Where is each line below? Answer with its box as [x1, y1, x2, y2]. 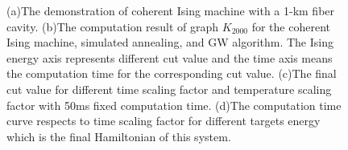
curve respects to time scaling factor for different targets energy [6, 112, 321, 129]
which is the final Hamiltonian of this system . [6, 128, 231, 144]
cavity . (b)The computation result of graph [6, 18, 219, 34]
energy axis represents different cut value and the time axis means [6, 49, 333, 66]
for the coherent [251, 18, 330, 34]
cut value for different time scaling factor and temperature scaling [6, 80, 332, 97]
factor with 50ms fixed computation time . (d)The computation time [6, 96, 342, 113]
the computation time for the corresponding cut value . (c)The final [6, 65, 337, 82]
